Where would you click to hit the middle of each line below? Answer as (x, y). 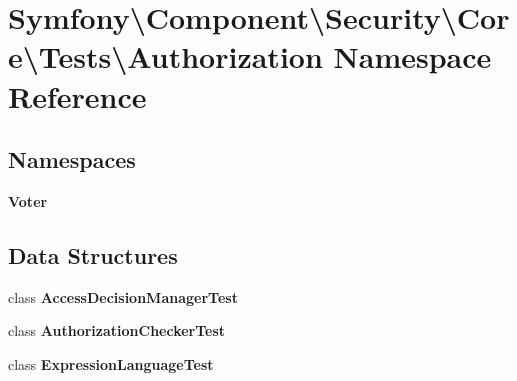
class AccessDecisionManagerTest (123, 296)
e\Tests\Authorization (165, 56)
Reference (77, 95)
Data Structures (93, 254)
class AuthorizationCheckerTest (117, 330)
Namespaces (72, 159)
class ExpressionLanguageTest (111, 363)
